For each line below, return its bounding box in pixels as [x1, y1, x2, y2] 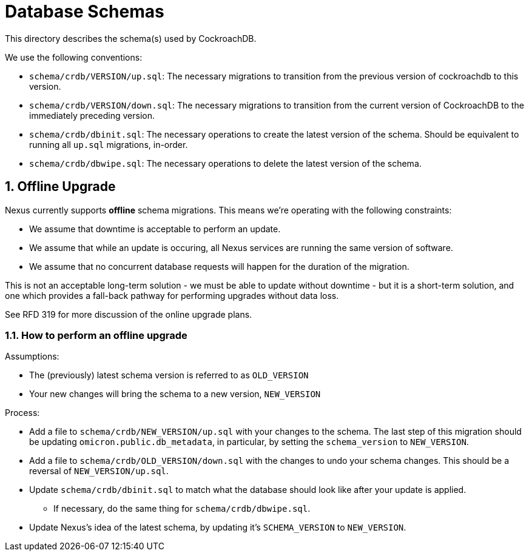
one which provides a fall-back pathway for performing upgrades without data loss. [5, 290, 339, 301]
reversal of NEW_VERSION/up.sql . [29, 466, 169, 477]
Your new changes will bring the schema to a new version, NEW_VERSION [29, 389, 321, 400]
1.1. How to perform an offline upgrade [5, 329, 187, 341]
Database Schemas [5, 1, 164, 22]
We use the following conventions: [5, 52, 143, 62]
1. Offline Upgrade [5, 179, 116, 195]
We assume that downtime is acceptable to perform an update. [29, 223, 281, 234]
